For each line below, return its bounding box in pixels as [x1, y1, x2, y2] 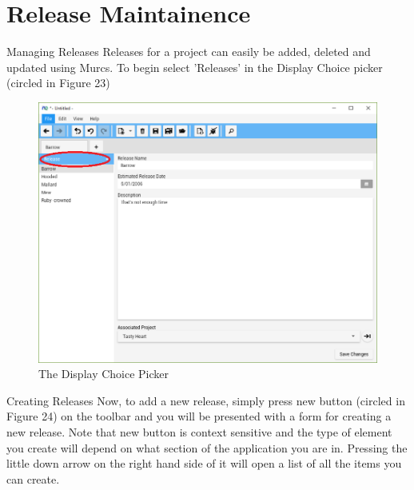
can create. [6, 470, 60, 487]
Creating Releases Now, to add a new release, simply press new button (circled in [6, 392, 405, 408]
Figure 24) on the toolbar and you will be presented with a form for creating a [6, 408, 392, 424]
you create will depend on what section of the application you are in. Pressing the [6, 439, 408, 456]
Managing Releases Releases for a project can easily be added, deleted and [6, 43, 371, 60]
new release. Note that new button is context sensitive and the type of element [6, 424, 392, 440]
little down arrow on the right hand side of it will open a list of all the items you [6, 455, 402, 472]
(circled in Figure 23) [6, 74, 110, 91]
